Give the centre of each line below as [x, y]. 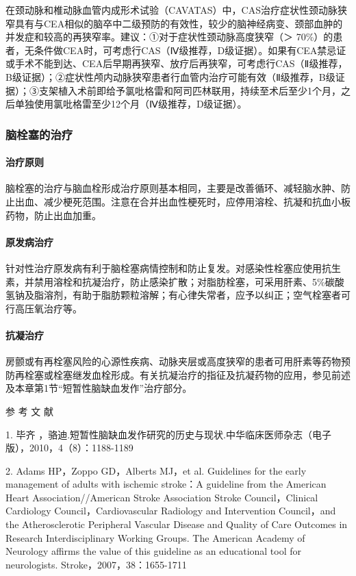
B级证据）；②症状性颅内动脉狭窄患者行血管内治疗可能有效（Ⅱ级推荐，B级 [170, 76]
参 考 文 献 [29, 411]
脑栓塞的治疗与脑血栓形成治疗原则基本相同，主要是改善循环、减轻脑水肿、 [173, 188]
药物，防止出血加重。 [53, 215]
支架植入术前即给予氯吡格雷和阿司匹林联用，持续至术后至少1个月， [190, 90]
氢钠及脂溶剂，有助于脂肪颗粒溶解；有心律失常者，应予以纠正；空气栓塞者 [173, 295]
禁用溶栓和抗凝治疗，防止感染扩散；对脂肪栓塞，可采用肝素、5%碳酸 [189, 281]
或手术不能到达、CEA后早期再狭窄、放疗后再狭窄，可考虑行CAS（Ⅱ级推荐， [177, 63]
